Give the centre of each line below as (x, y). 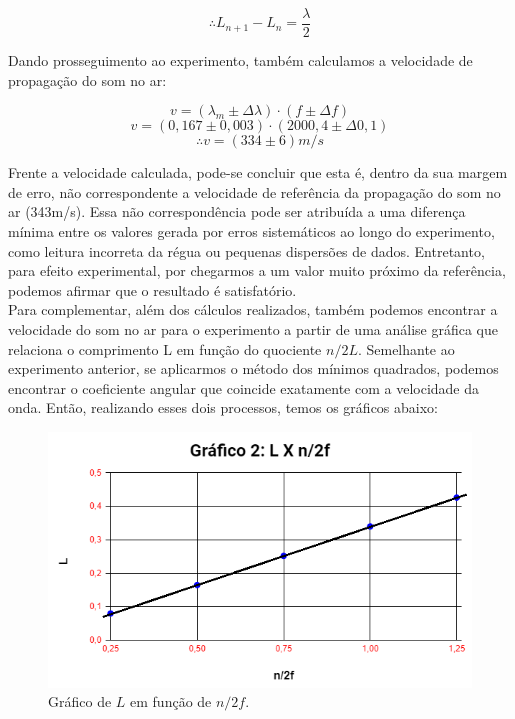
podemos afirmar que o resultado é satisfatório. (152, 289)
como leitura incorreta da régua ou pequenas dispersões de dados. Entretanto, (246, 250)
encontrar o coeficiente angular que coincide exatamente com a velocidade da (244, 387)
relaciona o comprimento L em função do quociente (165, 348)
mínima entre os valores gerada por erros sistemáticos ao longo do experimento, (251, 231)
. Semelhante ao (406, 348)
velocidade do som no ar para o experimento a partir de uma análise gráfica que (253, 329)
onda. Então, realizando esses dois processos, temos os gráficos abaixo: (223, 407)
